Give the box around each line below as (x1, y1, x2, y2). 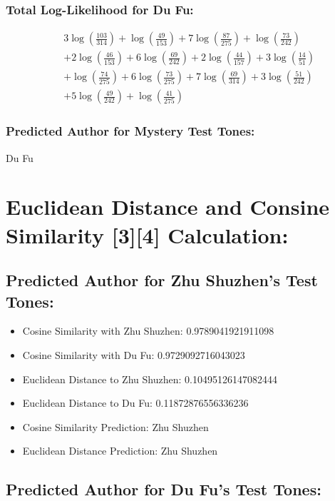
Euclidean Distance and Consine (6, 192, 330, 221)
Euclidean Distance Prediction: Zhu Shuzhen (22, 443, 218, 458)
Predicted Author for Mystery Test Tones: (6, 122, 255, 140)
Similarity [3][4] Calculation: (6, 220, 289, 249)
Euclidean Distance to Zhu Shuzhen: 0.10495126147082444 (22, 371, 277, 386)
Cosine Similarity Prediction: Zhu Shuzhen (22, 419, 209, 434)
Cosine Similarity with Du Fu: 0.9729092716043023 (22, 347, 245, 362)
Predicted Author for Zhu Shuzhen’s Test (6, 269, 318, 291)
